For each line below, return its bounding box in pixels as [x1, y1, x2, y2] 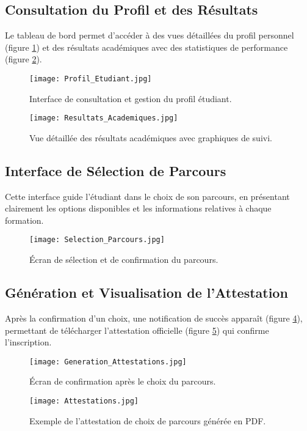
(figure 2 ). [5, 53, 42, 65]
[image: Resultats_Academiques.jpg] [29, 114, 178, 123]
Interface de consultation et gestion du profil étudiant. [29, 92, 232, 105]
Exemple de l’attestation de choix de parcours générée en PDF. [29, 414, 266, 427]
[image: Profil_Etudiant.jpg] [29, 74, 152, 83]
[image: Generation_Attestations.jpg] [29, 357, 187, 366]
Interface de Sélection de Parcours [5, 161, 226, 180]
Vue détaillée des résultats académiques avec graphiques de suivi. [29, 131, 272, 144]
